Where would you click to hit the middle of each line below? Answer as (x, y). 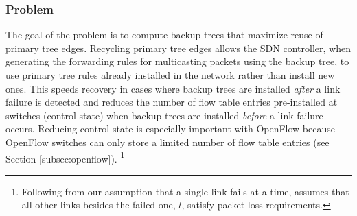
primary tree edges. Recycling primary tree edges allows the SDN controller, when (178, 48)
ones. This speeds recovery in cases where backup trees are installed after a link (173, 88)
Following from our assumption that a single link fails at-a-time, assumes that (185, 191)
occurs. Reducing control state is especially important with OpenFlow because (170, 129)
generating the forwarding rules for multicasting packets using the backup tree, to (177, 61)
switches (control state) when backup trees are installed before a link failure (164, 115)
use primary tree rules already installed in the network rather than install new (170, 75)
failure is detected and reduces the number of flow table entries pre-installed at (172, 102)
